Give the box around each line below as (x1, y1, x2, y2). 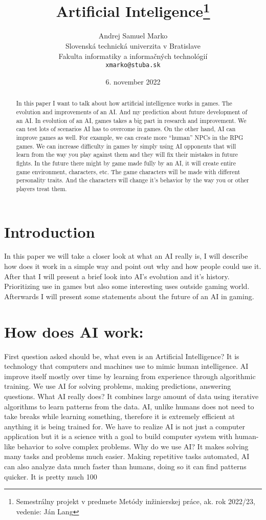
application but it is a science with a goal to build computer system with (4, 431, 233, 442)
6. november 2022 (105, 76, 161, 87)
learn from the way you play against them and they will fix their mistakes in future (16, 150, 238, 159)
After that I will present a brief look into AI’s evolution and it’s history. (4, 271, 230, 281)
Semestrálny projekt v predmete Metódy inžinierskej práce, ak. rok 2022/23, (16, 496, 255, 507)
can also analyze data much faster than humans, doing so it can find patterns (4, 461, 247, 472)
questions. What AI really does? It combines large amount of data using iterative (4, 390, 259, 401)
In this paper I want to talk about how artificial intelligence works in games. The (16, 99, 232, 108)
